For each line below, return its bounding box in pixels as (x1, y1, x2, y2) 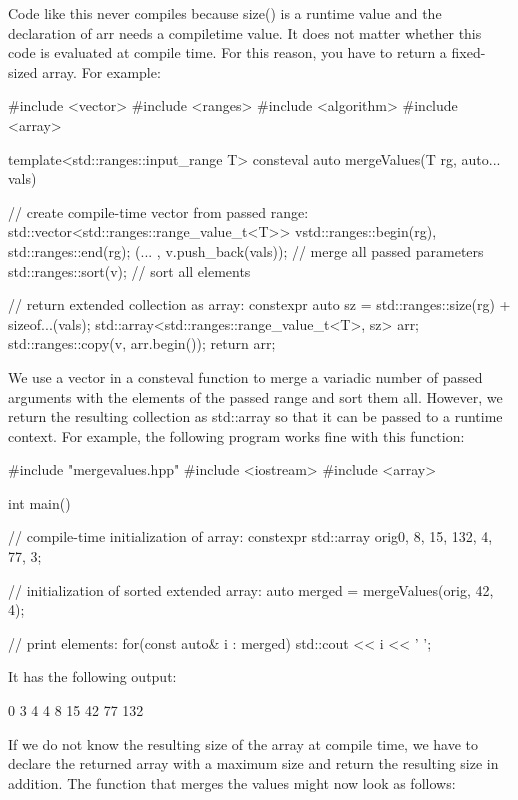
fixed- (451, 42, 486, 63)
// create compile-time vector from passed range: (8, 201, 309, 222)
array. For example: (42, 61, 161, 82)
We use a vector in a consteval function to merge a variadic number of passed (8, 366, 483, 387)
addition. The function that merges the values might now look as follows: (8, 772, 456, 793)
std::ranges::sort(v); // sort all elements (8, 260, 251, 281)
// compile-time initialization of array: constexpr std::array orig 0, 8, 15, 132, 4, (8, 526, 493, 547)
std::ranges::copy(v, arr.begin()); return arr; (8, 333, 276, 354)
